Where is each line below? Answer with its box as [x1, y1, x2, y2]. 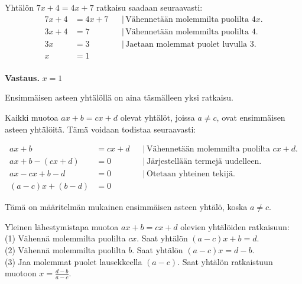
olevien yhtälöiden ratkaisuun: [180, 220, 290, 233]
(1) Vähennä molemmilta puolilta [5, 232, 126, 244]
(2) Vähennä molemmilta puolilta [5, 244, 126, 256]
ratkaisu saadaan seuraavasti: [96, 1, 203, 13]
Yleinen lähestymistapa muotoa [5, 220, 119, 233]
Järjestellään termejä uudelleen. [147, 157, 262, 166]
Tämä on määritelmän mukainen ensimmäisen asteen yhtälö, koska [5, 201, 248, 213]
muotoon [5, 267, 37, 279]
